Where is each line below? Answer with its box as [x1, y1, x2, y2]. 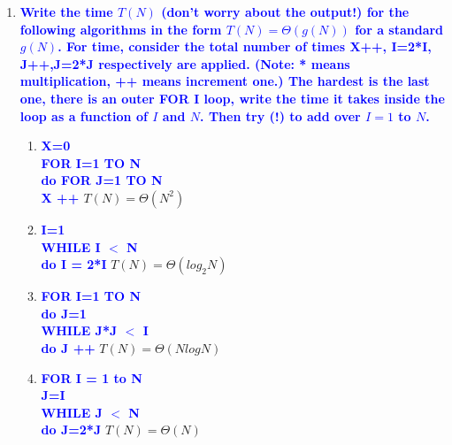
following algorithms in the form [19, 19, 222, 38]
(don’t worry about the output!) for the [161, 3, 410, 20]
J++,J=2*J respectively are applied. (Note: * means [19, 54, 350, 73]
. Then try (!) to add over [200, 106, 361, 125]
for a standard [355, 19, 444, 38]
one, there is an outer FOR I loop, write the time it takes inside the [19, 88, 445, 107]
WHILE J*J [41, 321, 118, 340]
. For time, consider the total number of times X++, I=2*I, [57, 37, 432, 56]
